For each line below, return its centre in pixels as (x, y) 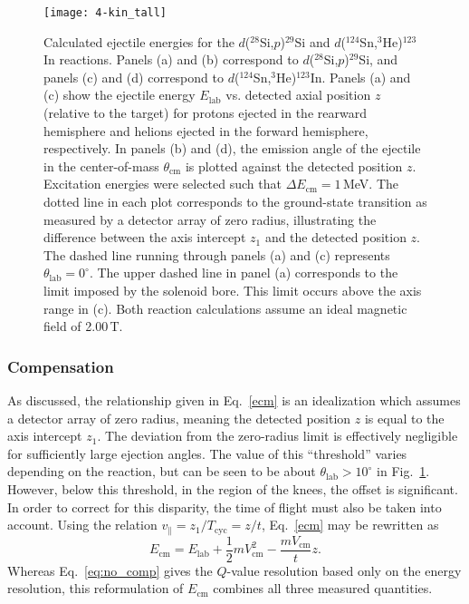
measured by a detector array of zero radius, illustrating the (210, 219)
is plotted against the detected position (294, 166)
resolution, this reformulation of (96, 588)
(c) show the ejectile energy (120, 95)
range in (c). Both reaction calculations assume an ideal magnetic (225, 308)
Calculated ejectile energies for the (139, 41)
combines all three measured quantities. (323, 588)
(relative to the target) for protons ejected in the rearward (205, 113)
